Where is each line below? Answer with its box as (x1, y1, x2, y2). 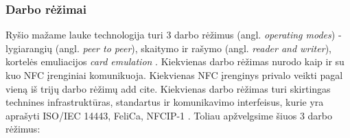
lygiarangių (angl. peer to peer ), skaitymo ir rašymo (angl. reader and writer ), (5, 41, 331, 55)
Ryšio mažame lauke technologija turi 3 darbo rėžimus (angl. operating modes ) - (5, 27, 342, 42)
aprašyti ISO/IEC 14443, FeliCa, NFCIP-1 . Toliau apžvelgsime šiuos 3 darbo (5, 108, 332, 122)
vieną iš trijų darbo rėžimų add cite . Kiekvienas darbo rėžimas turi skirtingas (5, 81, 331, 95)
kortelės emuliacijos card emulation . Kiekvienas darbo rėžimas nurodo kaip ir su (5, 54, 345, 69)
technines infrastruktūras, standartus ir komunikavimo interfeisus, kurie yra (5, 95, 324, 109)
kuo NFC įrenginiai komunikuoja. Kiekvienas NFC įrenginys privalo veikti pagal (5, 68, 343, 82)
